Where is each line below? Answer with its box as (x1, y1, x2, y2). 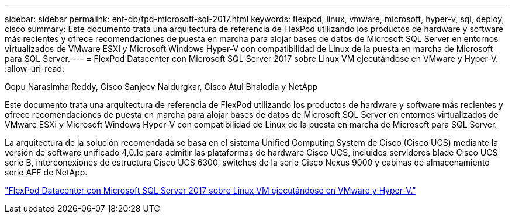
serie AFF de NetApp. (5, 167, 88, 177)
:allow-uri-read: (5, 64, 65, 73)
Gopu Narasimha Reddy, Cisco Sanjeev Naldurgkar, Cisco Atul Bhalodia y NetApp (5, 82, 318, 92)
